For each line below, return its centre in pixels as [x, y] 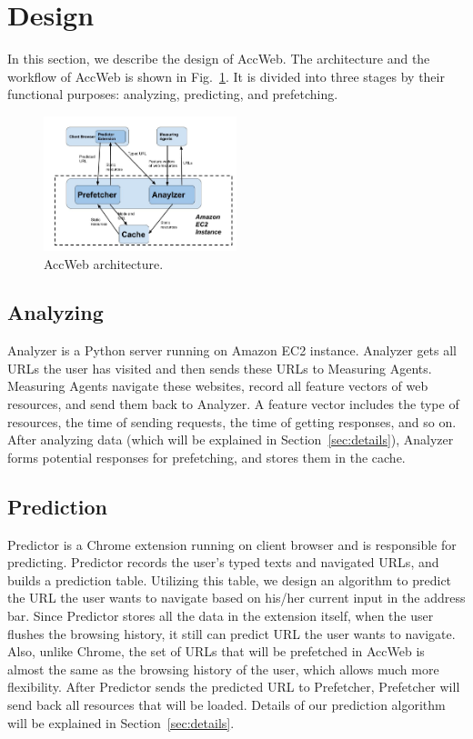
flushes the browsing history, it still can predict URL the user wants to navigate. [231, 633]
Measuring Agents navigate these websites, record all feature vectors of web [218, 386]
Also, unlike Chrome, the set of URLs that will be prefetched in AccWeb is [216, 651]
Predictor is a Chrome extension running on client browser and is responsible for [232, 544]
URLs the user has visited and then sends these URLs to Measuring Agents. [220, 368]
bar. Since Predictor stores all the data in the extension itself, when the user [221, 616]
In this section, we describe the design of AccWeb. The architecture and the [219, 59]
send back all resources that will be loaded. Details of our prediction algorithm [226, 704]
